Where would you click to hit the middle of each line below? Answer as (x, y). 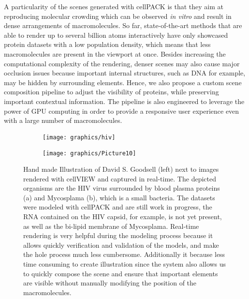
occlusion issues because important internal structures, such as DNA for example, (125, 73)
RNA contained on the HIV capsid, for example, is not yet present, (123, 216)
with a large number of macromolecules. (63, 120)
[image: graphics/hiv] (79, 137)
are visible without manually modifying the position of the (110, 283)
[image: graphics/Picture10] (89, 154)
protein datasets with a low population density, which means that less (107, 44)
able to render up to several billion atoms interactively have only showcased (116, 35)
